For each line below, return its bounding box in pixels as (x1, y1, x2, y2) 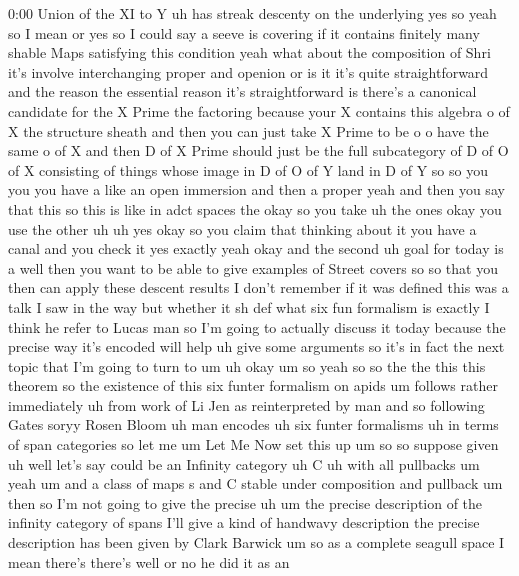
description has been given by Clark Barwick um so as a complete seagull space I (8, 532, 505, 553)
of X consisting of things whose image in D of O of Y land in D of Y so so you (8, 159, 488, 180)
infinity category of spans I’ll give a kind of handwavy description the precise (8, 512, 480, 533)
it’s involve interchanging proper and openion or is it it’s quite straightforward (8, 61, 489, 82)
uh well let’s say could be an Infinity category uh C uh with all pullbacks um (8, 453, 480, 474)
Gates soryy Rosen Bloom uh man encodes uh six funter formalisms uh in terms (8, 414, 499, 435)
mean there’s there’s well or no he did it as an (8, 551, 290, 572)
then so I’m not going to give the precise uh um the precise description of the (8, 492, 483, 513)
